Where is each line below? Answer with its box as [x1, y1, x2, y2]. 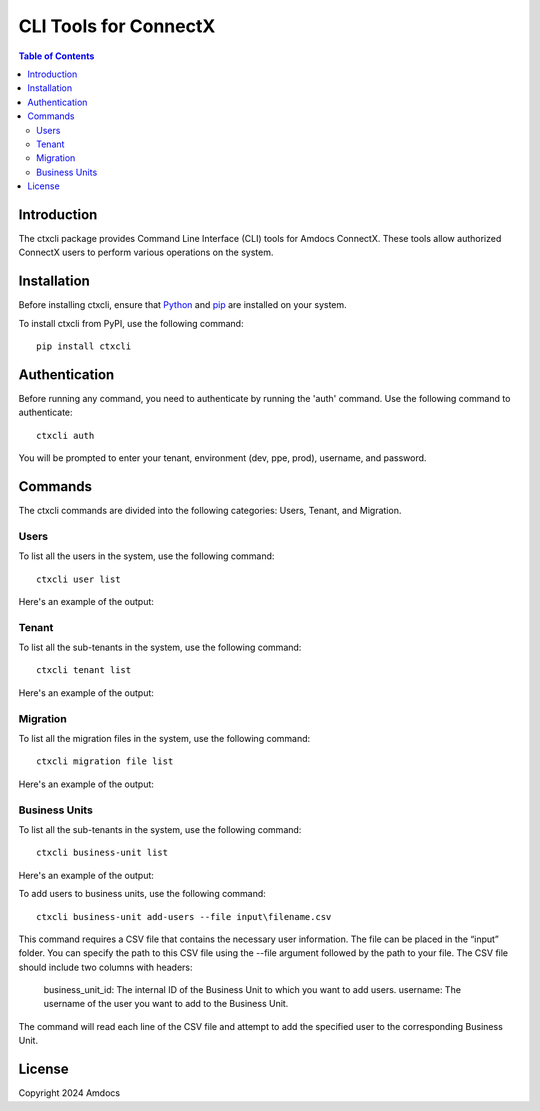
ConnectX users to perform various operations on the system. [18, 246, 274, 259]
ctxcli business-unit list [36, 847, 169, 859]
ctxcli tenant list [36, 665, 132, 676]
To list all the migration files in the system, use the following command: [18, 733, 311, 745]
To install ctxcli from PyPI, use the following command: [18, 317, 244, 329]
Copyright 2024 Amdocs [18, 1087, 120, 1099]
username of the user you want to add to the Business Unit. [43, 998, 289, 1010]
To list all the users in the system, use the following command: [18, 550, 275, 562]
